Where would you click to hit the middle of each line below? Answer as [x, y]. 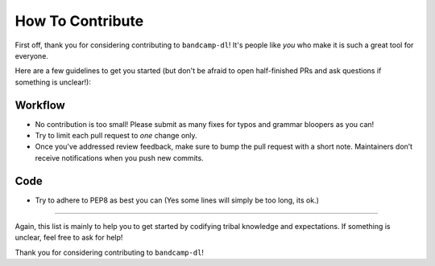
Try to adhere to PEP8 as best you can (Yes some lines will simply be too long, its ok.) [177, 200]
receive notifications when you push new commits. [120, 158]
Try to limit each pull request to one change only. [116, 136]
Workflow [40, 105]
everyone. [31, 55]
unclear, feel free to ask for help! [69, 238]
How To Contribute [79, 21]
